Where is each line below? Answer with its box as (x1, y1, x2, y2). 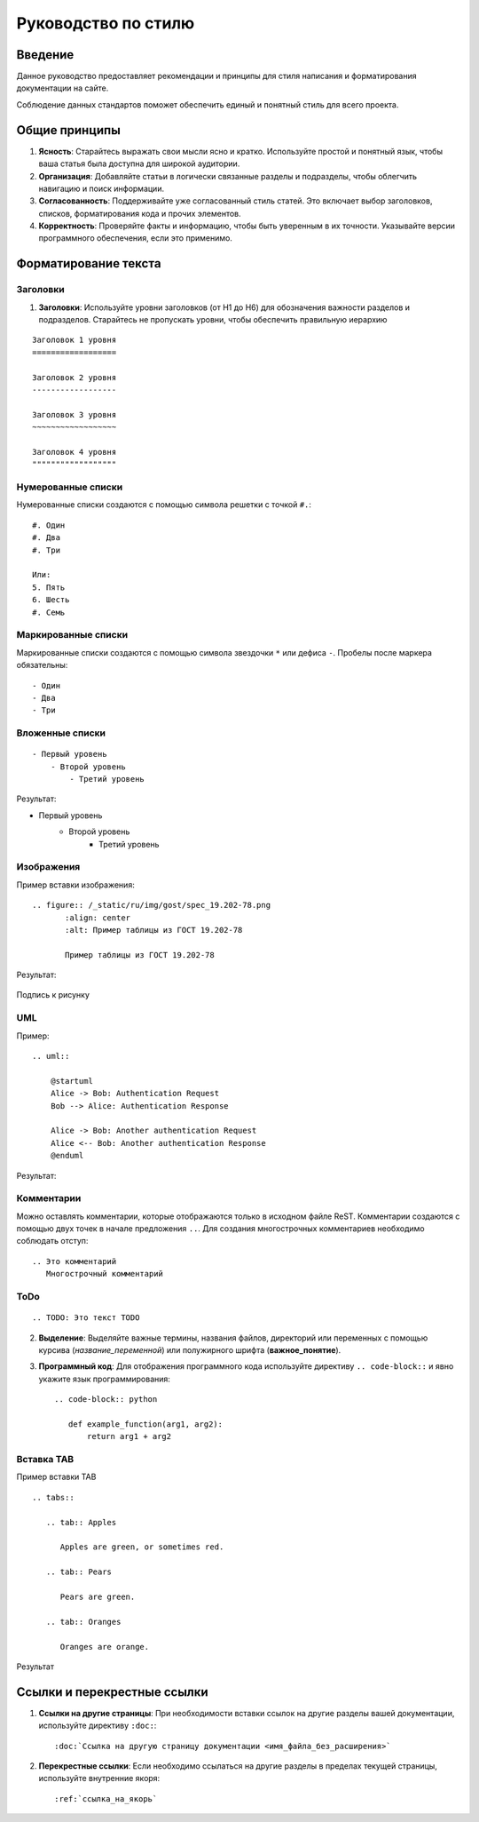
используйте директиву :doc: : (38, 1720, 157, 1731)
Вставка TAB (16, 1453, 75, 1466)
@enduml (50, 1150, 84, 1161)
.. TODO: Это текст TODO (32, 1313, 140, 1323)
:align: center (65, 912, 131, 923)
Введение (16, 47, 75, 62)
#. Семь (32, 607, 66, 617)
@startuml (50, 1076, 93, 1086)
